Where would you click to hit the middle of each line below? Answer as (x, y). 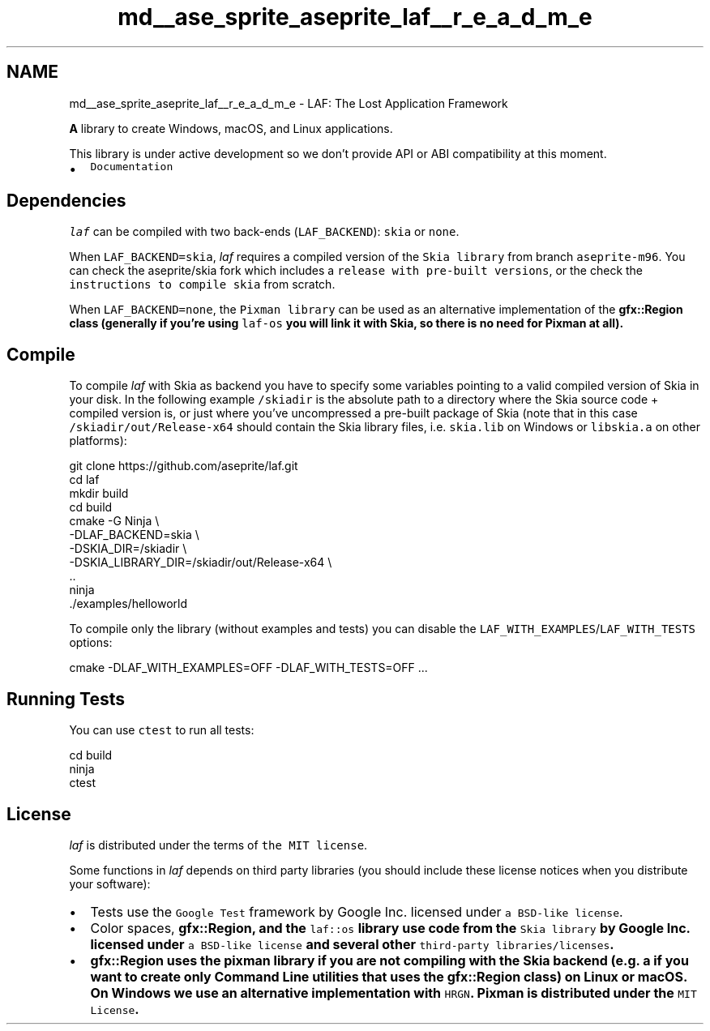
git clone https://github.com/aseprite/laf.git (184, 466)
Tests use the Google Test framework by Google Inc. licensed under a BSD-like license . (357, 911)
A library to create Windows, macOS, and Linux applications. (231, 128)
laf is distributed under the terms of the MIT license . (218, 845)
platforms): (98, 441)
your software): (110, 883)
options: (91, 643)
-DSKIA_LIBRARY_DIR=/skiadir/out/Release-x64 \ (201, 563)
